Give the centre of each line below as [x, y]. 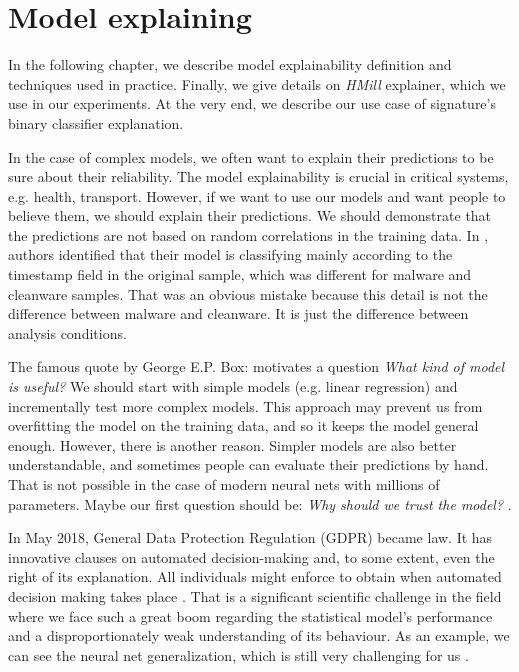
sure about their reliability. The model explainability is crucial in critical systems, [258, 176]
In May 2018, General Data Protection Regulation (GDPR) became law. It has [250, 537]
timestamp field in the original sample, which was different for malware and [240, 274]
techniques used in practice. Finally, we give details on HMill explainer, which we [257, 83]
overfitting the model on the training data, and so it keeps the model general [243, 425]
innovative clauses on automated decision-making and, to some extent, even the [251, 556]
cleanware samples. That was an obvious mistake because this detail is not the [248, 293]
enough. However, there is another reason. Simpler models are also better [232, 444]
